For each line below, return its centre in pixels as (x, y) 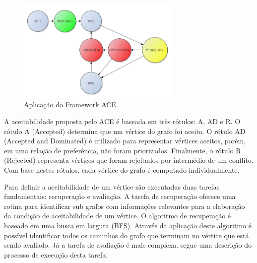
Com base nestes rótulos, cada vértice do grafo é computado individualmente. (122, 170)
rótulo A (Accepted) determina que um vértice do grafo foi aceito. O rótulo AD (125, 131)
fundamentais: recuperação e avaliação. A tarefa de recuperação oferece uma (120, 196)
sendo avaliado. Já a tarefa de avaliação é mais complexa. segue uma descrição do (128, 245)
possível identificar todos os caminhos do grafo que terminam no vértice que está (127, 235)
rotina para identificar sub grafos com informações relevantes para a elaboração (125, 206)
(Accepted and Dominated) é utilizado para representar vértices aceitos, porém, (125, 141)
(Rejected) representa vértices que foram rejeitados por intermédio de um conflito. (129, 160)
